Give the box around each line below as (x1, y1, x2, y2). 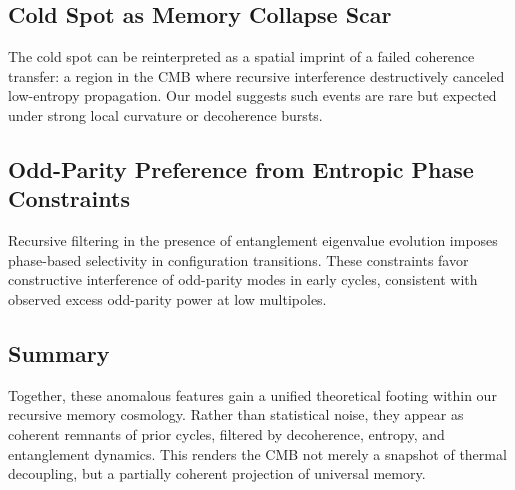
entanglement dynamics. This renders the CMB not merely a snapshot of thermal (8, 443, 507, 464)
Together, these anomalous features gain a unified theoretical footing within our (8, 384, 497, 405)
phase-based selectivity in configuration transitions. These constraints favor (8, 249, 469, 270)
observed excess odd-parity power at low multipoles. (8, 288, 327, 309)
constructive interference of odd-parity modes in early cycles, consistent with (8, 269, 478, 290)
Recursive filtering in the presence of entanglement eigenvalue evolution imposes (8, 230, 498, 251)
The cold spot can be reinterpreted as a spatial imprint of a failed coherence (8, 46, 475, 67)
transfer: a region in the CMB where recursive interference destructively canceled (8, 65, 505, 86)
